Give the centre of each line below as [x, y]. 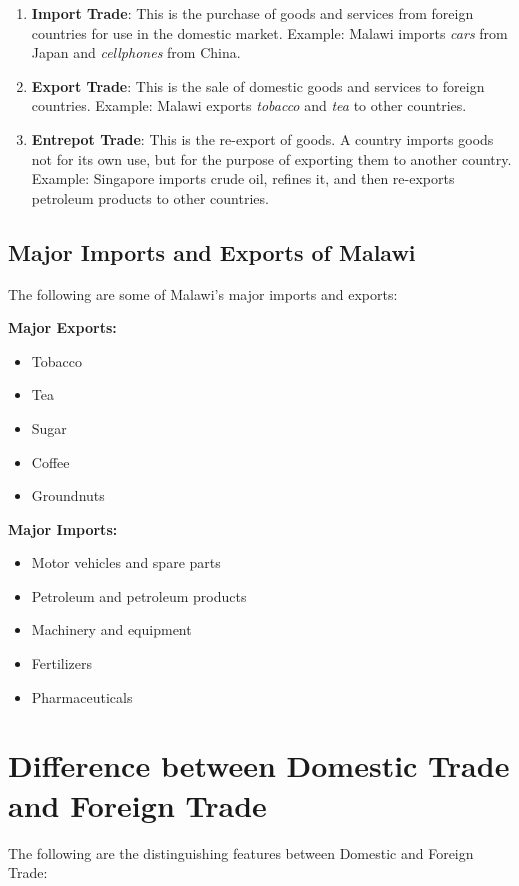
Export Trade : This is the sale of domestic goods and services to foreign [258, 85]
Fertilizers [62, 663]
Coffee [50, 461]
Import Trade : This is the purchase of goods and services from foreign [252, 13]
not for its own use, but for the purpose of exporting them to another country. [271, 158]
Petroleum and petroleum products [139, 595]
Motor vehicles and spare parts [126, 562]
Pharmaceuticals [82, 696]
